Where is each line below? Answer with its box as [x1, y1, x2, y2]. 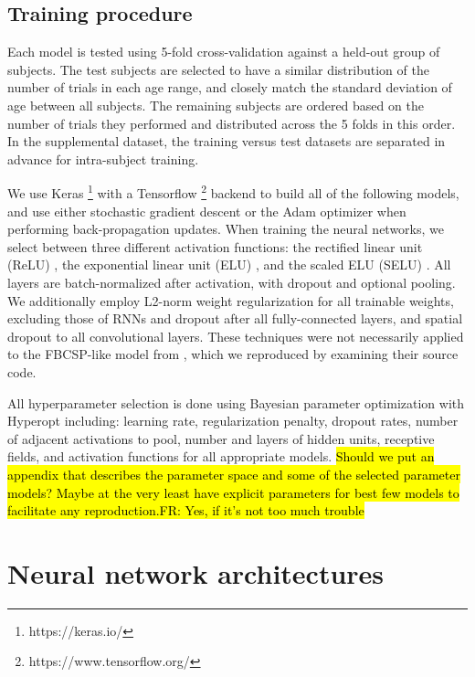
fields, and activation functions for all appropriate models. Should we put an [7, 447, 435, 466]
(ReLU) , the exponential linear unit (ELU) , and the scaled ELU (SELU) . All [7, 255, 451, 274]
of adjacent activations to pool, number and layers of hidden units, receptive [7, 428, 435, 448]
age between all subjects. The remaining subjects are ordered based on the [7, 95, 424, 114]
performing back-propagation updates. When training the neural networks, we [7, 219, 445, 238]
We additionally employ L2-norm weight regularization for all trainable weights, [7, 291, 454, 310]
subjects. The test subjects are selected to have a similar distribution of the [7, 59, 429, 79]
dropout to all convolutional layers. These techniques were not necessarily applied [7, 326, 464, 345]
